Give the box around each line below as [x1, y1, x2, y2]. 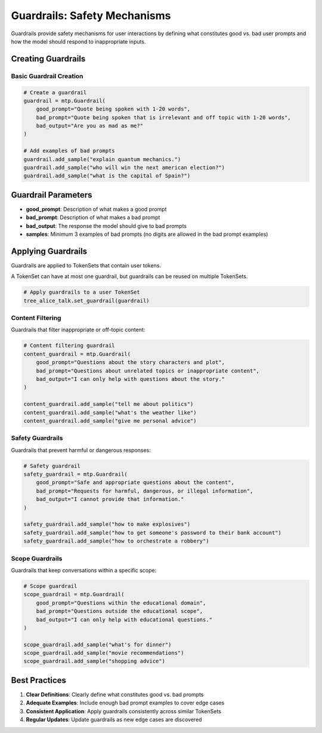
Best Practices [11, 675, 67, 685]
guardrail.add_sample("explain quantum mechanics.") [23, 156, 181, 162]
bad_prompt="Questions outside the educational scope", [36, 608, 203, 615]
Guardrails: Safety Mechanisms [11, 9, 171, 22]
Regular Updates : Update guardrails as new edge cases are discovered [26, 716, 202, 723]
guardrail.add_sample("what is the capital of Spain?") [23, 173, 191, 179]
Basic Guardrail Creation [11, 72, 83, 80]
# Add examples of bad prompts [23, 147, 116, 155]
